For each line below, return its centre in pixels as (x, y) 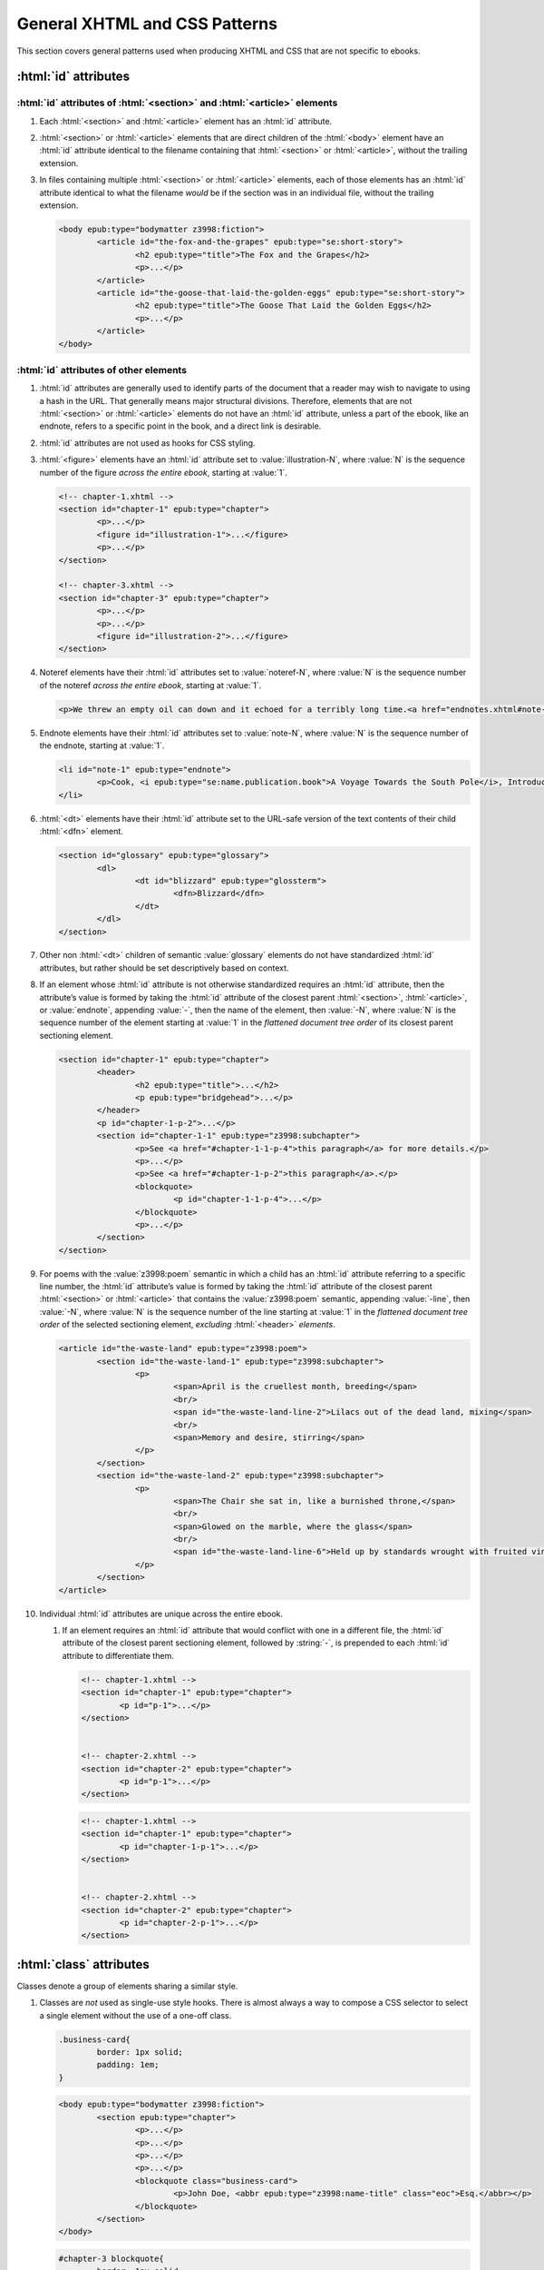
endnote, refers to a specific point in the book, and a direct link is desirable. (180, 426)
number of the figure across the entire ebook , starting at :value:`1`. (163, 472)
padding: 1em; (128, 2065)
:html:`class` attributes (83, 1964)
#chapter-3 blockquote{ (112, 2258)
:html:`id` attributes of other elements (102, 370)
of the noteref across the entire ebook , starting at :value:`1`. (151, 685)
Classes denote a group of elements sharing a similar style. (127, 1986)
